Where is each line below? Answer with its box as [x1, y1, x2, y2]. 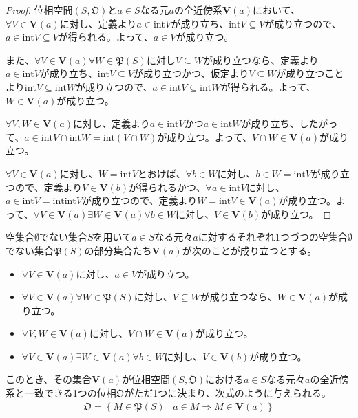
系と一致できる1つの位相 [6, 386, 116, 400]
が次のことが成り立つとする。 [182, 243, 317, 257]
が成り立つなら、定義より [202, 52, 319, 67]
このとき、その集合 [6, 372, 92, 386]
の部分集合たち [84, 243, 152, 257]
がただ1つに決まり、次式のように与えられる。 [124, 386, 331, 400]
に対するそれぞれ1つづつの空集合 [198, 230, 348, 244]
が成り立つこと [276, 66, 344, 80]
